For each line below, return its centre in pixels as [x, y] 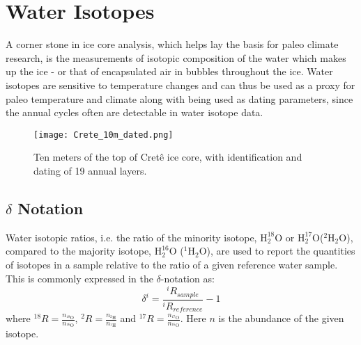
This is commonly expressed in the [79, 278]
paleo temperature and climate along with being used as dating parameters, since [179, 98]
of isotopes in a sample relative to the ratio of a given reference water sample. [172, 264]
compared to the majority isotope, [78, 251]
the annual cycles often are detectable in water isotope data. [135, 112]
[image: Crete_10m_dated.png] [103, 135]
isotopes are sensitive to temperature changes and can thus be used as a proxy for [180, 85]
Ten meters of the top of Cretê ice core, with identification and [168, 157]
